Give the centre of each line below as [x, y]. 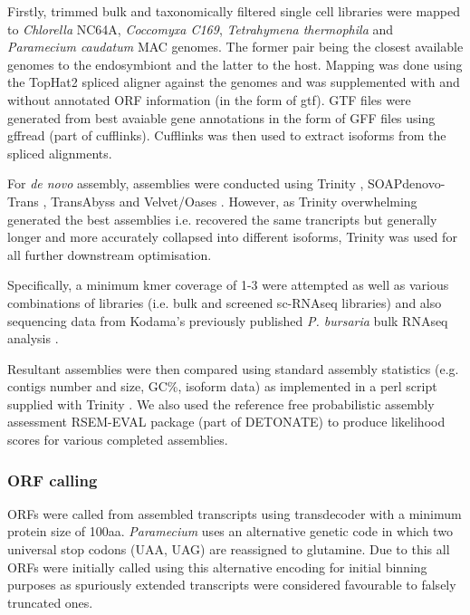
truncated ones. [50, 602]
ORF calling [53, 480]
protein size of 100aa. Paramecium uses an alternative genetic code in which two [230, 531]
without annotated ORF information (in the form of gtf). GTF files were [209, 99]
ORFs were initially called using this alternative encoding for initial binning [217, 567]
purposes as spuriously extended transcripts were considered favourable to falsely [232, 585]
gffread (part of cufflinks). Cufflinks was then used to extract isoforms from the [227, 135]
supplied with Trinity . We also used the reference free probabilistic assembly [221, 404]
